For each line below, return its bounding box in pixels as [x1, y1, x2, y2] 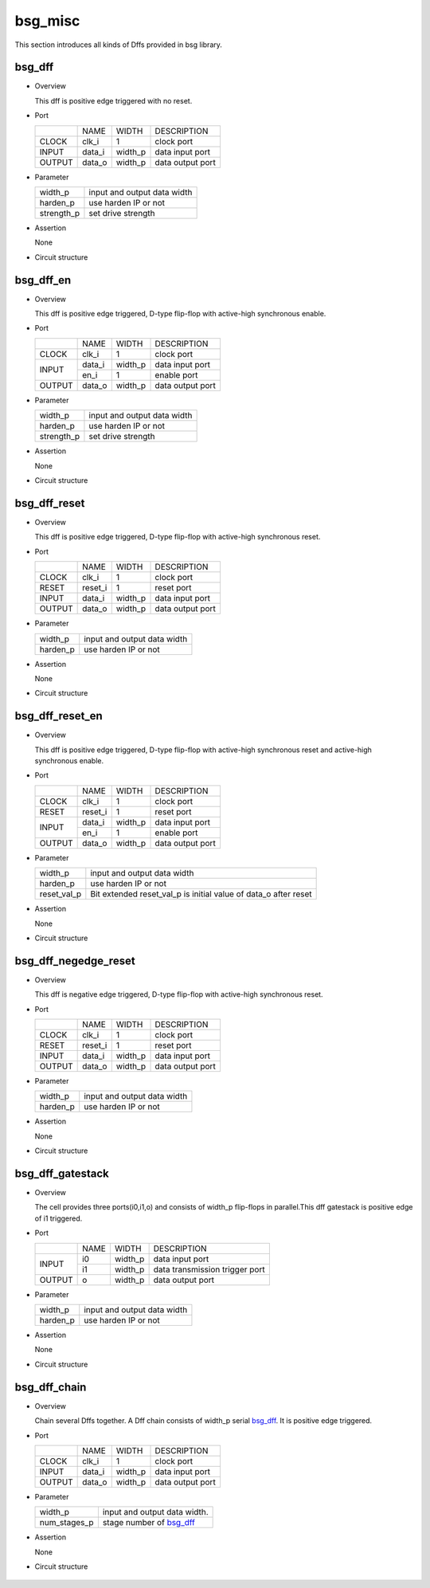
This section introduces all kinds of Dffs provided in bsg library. [14, 40, 223, 49]
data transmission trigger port [153, 1264, 266, 1275]
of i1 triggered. [34, 1214, 83, 1223]
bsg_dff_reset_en [14, 709, 103, 723]
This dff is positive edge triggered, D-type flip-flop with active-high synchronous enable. [34, 309, 326, 319]
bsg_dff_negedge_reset [14, 954, 135, 967]
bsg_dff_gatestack [14, 1167, 109, 1180]
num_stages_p [39, 1517, 94, 1528]
